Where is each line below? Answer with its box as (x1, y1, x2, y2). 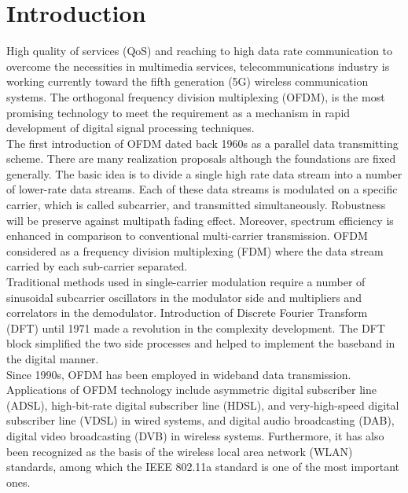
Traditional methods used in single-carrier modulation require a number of (6, 274, 366, 290)
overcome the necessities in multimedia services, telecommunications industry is (6, 57, 390, 74)
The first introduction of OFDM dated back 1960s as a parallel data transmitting (6, 134, 399, 151)
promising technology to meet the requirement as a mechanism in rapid (6, 104, 351, 120)
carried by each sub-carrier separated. (6, 258, 188, 274)
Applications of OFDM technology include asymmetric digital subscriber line (6, 381, 377, 398)
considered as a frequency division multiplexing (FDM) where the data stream (6, 242, 384, 259)
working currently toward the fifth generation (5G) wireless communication (6, 73, 369, 90)
